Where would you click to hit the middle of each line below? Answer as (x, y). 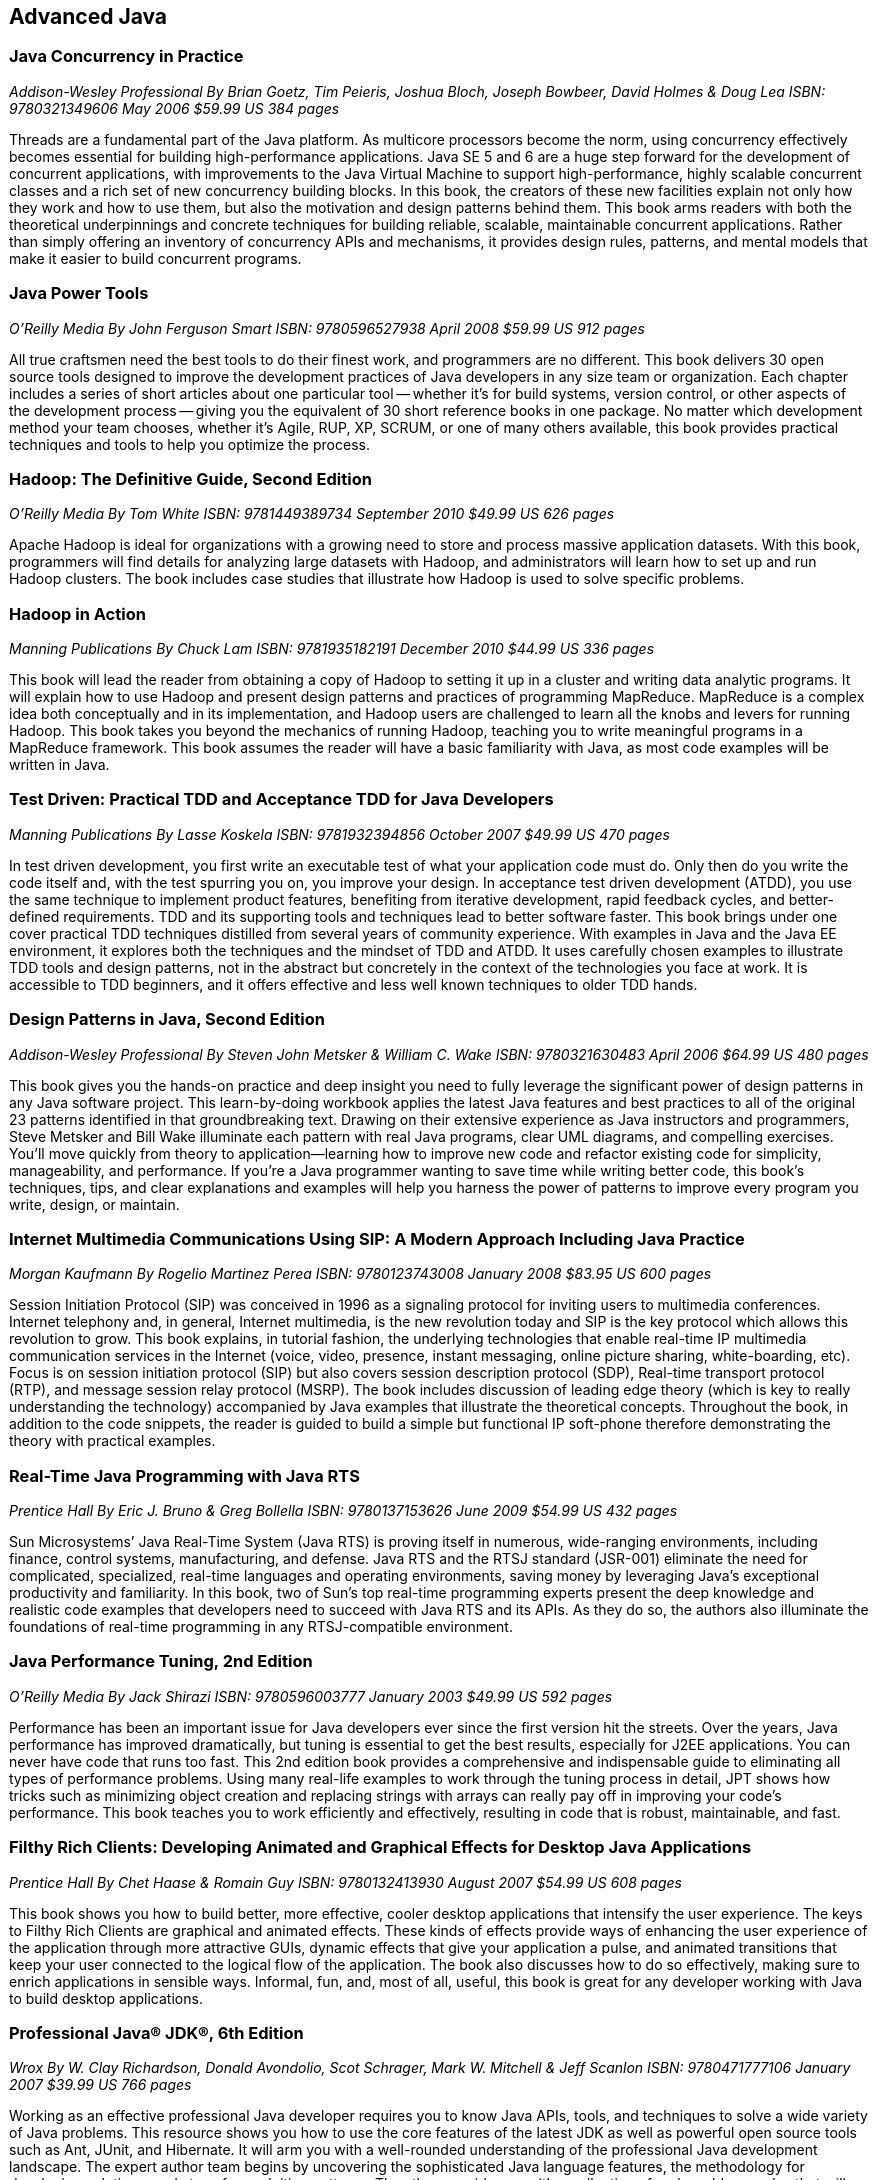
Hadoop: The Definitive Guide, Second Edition (190, 478)
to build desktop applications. (106, 1998)
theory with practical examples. (112, 1441)
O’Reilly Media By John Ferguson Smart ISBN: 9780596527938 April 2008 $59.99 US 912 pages (327, 328)
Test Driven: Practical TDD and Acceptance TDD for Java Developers (281, 799)
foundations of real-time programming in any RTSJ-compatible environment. (261, 1627)
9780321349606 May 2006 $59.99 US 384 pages (174, 108)
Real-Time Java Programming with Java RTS (184, 1475)
